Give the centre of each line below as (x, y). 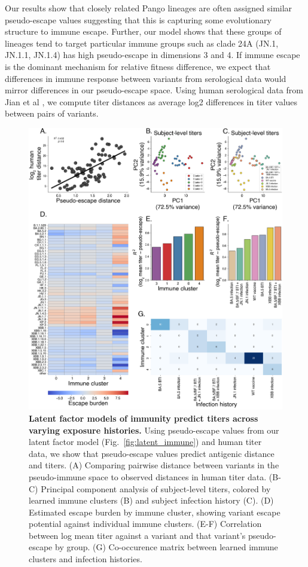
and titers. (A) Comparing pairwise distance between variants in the (154, 465)
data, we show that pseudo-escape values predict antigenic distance (152, 453)
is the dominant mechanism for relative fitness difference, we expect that (138, 66)
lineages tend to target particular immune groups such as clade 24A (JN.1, (142, 43)
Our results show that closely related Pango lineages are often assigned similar (149, 8)
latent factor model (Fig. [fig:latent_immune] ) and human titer (145, 442)
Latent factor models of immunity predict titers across (144, 418)
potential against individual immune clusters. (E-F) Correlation (145, 524)
